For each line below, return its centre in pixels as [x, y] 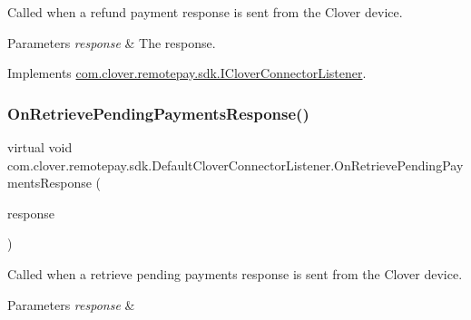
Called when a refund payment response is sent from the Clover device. [205, 12]
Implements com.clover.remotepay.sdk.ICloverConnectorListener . [187, 73]
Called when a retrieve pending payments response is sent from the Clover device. [235, 273]
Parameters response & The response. [112, 42]
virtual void [40, 147]
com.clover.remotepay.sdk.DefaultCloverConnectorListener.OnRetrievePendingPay [235, 165]
